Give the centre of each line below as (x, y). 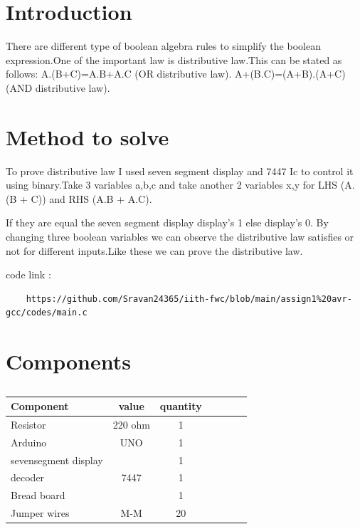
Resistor (28, 424)
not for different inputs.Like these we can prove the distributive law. (154, 250)
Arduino (29, 442)
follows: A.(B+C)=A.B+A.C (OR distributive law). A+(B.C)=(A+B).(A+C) (176, 74)
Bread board (38, 495)
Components (68, 361)
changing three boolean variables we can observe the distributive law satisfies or (180, 236)
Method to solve (88, 136)
